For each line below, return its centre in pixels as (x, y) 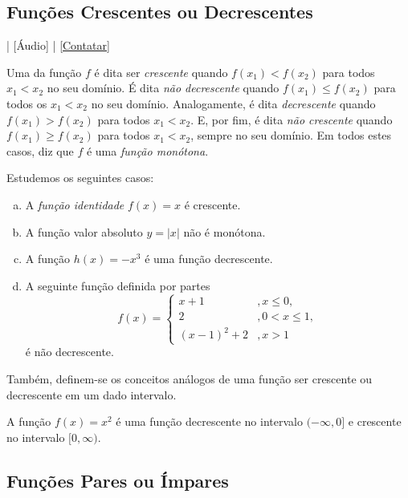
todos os (27, 103)
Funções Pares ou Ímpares (118, 480)
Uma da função (44, 72)
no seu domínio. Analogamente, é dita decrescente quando (233, 103)
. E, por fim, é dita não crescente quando (292, 119)
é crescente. (212, 204)
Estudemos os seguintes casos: (80, 178)
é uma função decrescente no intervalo (209, 421)
